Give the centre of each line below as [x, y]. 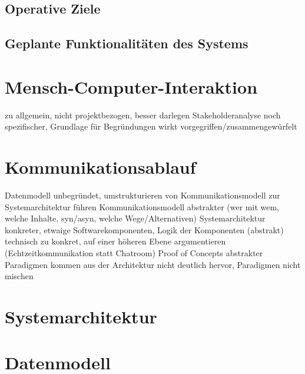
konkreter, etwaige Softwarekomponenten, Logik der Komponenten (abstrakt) [144, 229]
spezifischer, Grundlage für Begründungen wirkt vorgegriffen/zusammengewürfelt [151, 126]
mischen [19, 276]
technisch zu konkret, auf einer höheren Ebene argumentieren [115, 241]
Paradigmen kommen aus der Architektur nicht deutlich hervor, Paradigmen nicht [153, 264]
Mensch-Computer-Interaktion [131, 86]
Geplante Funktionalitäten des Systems [127, 43]
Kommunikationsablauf [100, 167]
